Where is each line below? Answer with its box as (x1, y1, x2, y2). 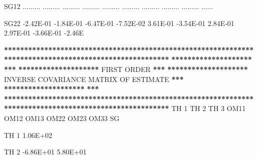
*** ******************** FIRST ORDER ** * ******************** (4, 63, 248, 74)
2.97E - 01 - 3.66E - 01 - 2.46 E (4, 27, 84, 38)
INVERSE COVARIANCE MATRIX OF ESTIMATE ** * (4, 73, 184, 84)
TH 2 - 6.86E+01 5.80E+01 (4, 146, 86, 157)
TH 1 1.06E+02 (4, 129, 52, 140)
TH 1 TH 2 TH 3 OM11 (171, 103, 246, 113)
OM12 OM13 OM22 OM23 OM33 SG (4, 112, 119, 123)
